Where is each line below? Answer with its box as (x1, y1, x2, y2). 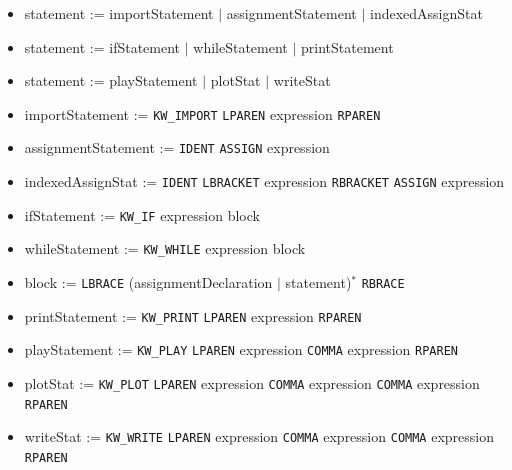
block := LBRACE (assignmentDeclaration (24, 272, 273, 293)
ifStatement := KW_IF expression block (24, 204, 260, 225)
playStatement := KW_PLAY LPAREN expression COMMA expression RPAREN (24, 339, 458, 360)
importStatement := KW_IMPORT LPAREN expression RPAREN (24, 103, 381, 124)
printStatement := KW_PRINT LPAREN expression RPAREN (24, 305, 362, 326)
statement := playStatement (24, 70, 198, 91)
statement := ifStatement (24, 36, 181, 57)
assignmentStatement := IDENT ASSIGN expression (24, 137, 330, 158)
